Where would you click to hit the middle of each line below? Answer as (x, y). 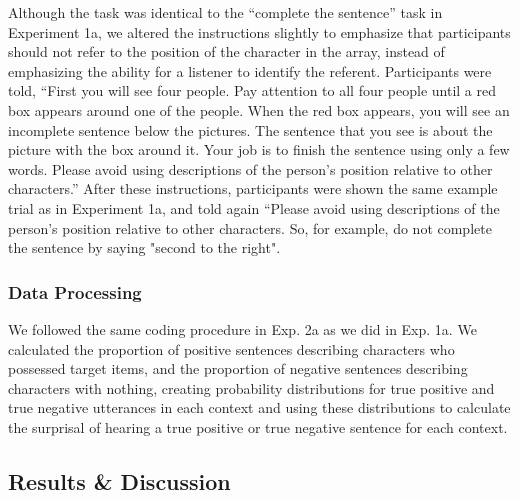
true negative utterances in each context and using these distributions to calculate (259, 407)
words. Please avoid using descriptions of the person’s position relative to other (250, 168)
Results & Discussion (119, 480)
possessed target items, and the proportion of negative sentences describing (238, 368)
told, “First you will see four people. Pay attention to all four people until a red (252, 90)
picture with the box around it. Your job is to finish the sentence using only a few (259, 149)
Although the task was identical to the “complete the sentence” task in (225, 12)
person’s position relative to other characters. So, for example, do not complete (250, 227)
